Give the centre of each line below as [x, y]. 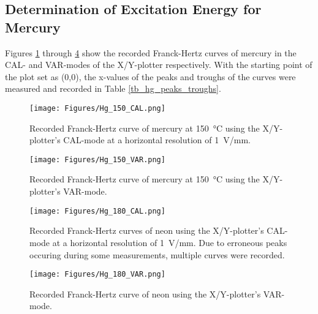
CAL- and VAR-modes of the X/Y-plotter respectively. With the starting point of [159, 65]
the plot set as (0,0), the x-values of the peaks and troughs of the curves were [150, 76]
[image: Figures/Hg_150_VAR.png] [97, 159]
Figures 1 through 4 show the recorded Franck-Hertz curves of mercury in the [151, 52]
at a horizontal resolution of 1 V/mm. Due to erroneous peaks [170, 242]
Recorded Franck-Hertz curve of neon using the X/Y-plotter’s [145, 293]
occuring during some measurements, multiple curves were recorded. [157, 254]
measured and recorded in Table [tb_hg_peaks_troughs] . [113, 88]
